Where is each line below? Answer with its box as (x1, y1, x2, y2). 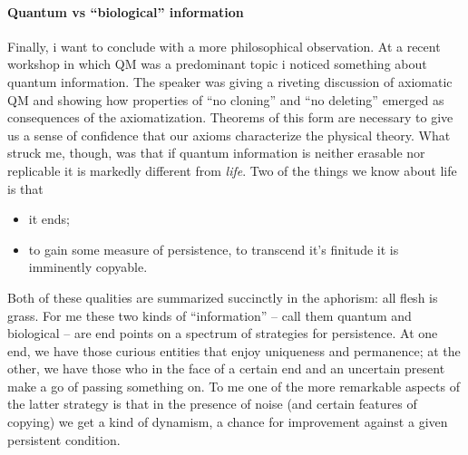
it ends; (28, 209, 70, 228)
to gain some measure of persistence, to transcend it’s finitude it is (28, 239, 399, 258)
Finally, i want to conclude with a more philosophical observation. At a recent (7, 36, 441, 55)
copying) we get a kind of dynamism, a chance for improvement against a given (7, 412, 448, 431)
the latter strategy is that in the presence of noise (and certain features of (7, 394, 417, 413)
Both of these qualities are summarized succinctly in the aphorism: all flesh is (7, 287, 438, 306)
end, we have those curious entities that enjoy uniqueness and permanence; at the (7, 341, 461, 360)
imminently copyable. (28, 257, 148, 276)
